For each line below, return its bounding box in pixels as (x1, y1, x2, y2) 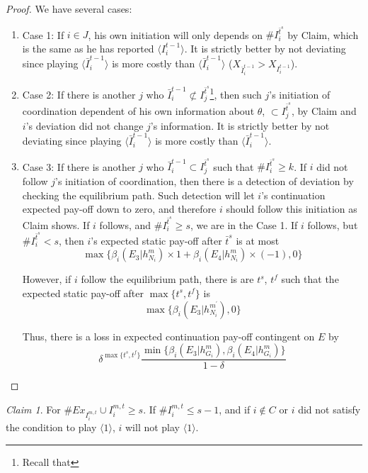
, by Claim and (291, 104, 357, 118)
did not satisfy (298, 401, 361, 416)
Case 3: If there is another (22, 159, 136, 174)
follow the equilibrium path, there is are (81, 272, 254, 286)
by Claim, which (287, 27, 359, 42)
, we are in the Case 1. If (190, 217, 298, 232)
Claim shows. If (22, 217, 90, 232)
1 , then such (209, 85, 262, 101)
